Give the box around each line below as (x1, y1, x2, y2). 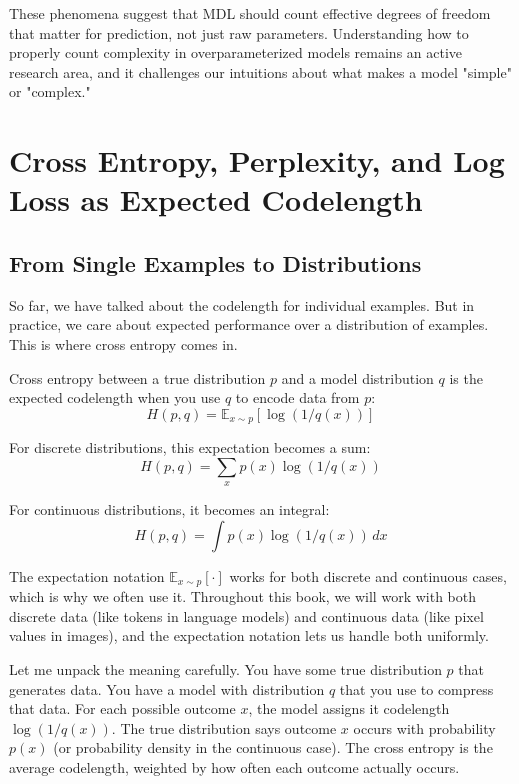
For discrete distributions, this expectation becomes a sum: (9, 437, 371, 458)
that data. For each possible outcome (9, 698, 236, 719)
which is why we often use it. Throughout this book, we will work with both (9, 586, 476, 607)
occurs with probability (353, 717, 496, 738)
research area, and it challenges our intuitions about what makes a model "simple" (9, 61, 512, 82)
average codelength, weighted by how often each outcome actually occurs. (9, 756, 460, 777)
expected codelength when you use (9, 387, 221, 408)
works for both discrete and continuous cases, (229, 565, 507, 586)
